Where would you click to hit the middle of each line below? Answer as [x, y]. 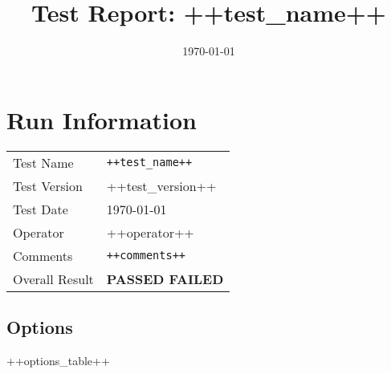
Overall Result [53, 278]
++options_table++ [58, 360]
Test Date [41, 209]
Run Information [102, 119]
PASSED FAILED [165, 278]
